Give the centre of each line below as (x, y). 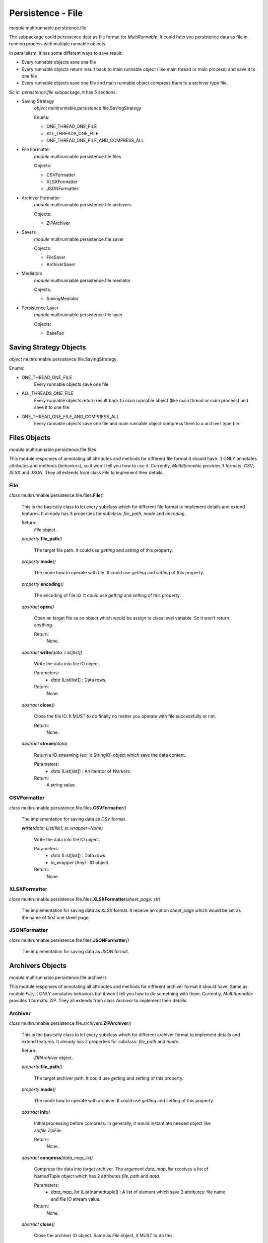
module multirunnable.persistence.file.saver (79, 239)
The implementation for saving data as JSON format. (75, 952)
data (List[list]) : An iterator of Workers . (91, 771)
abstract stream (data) (45, 744)
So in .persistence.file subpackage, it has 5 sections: (63, 92)
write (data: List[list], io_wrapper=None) (62, 828)
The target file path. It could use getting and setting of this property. (103, 550)
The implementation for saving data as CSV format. (74, 819)
